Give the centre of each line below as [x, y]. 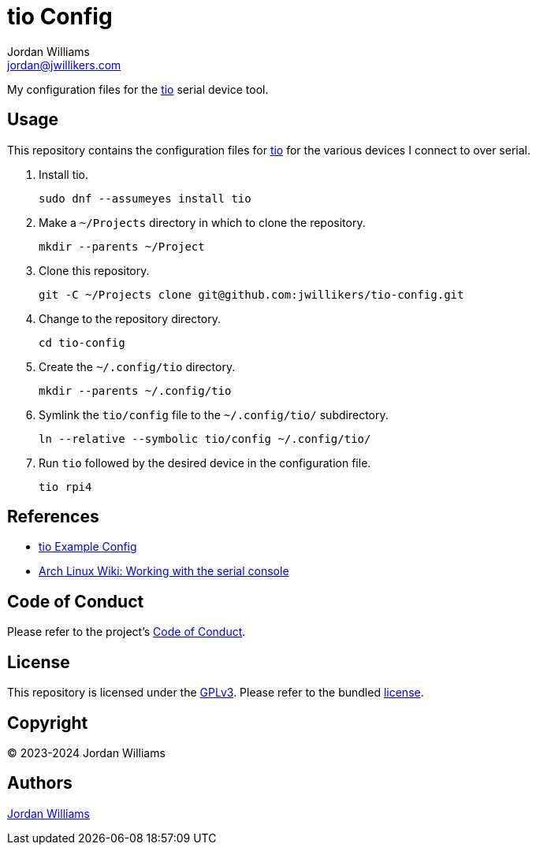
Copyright [48, 723]
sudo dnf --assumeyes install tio [145, 198]
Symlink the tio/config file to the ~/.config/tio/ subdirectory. [214, 414]
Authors [40, 783]
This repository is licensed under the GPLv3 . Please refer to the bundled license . [216, 693]
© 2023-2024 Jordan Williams [86, 753]
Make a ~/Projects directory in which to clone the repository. [202, 222]
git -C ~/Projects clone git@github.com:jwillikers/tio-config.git [251, 294]
